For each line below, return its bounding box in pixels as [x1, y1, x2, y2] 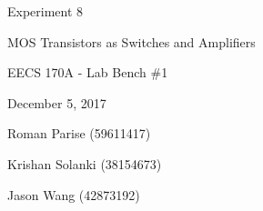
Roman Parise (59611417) [7, 124, 151, 143]
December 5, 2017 [7, 93, 106, 112]
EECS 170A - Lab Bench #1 [7, 63, 168, 82]
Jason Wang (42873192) [7, 185, 140, 204]
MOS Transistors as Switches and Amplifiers [7, 32, 256, 51]
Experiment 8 [7, 2, 84, 20]
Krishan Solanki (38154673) [7, 154, 162, 173]
